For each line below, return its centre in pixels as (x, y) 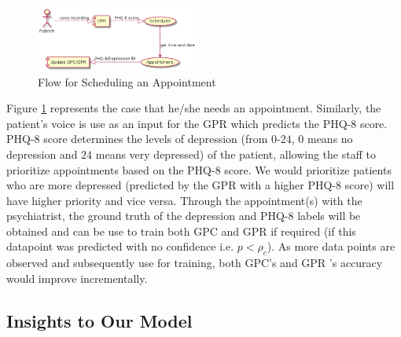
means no (330, 139)
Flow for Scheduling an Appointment (127, 81)
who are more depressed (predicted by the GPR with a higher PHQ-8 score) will (200, 185)
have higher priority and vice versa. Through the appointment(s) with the (184, 200)
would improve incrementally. (77, 278)
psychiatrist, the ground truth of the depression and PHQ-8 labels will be (184, 216)
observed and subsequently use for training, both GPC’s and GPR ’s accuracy (195, 263)
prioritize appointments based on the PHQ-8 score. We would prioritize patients (199, 169)
